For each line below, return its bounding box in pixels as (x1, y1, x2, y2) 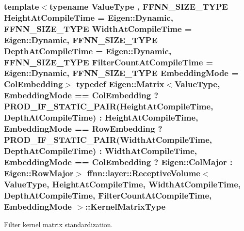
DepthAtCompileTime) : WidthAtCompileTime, (4, 144, 197, 156)
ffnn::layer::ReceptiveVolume (87, 167, 200, 179)
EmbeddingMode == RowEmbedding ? (4, 123, 163, 135)
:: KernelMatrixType (85, 200, 166, 212)
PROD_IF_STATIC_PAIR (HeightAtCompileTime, (4, 100, 213, 112)
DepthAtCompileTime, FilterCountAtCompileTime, (4, 189, 212, 201)
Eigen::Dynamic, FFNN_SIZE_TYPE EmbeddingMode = (4, 67, 239, 79)
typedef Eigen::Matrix (76, 78, 164, 90)
